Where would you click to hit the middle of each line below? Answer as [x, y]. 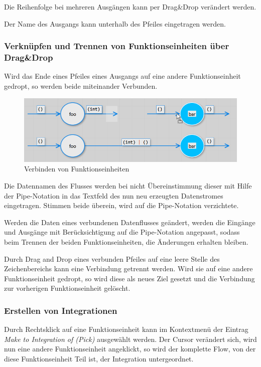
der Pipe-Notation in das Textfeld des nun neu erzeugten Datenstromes [114, 195]
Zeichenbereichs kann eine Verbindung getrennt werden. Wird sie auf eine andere [128, 268]
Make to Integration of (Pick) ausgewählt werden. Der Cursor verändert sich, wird [130, 339]
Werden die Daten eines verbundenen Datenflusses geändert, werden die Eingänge [130, 222]
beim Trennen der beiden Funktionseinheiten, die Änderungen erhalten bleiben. [126, 241]
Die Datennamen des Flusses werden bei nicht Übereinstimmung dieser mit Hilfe [128, 186]
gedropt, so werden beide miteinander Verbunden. [81, 85]
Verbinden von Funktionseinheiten [77, 169]
